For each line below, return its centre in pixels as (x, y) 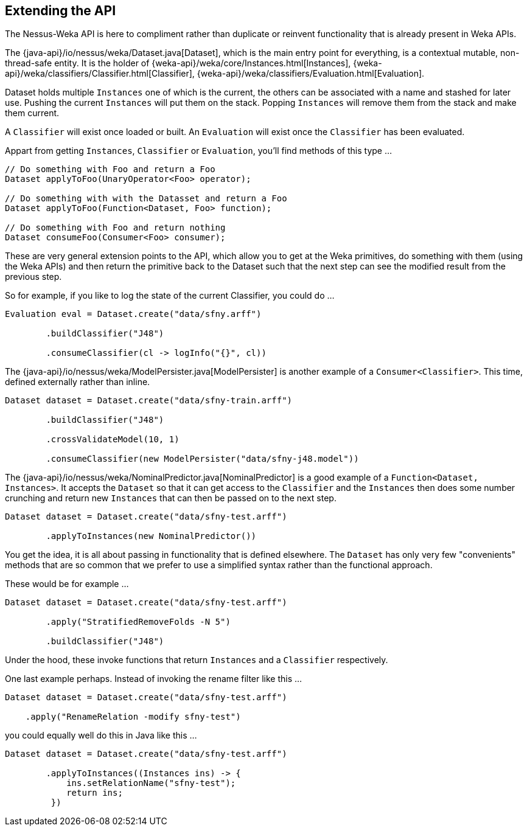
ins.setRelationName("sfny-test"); (151, 783)
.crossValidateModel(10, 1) (113, 440)
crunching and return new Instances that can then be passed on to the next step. (171, 498)
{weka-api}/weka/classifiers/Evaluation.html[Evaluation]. (311, 74)
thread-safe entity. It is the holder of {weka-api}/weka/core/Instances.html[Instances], (178, 63)
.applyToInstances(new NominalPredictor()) (151, 536)
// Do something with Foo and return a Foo (110, 169)
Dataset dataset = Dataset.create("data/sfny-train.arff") (149, 401)
